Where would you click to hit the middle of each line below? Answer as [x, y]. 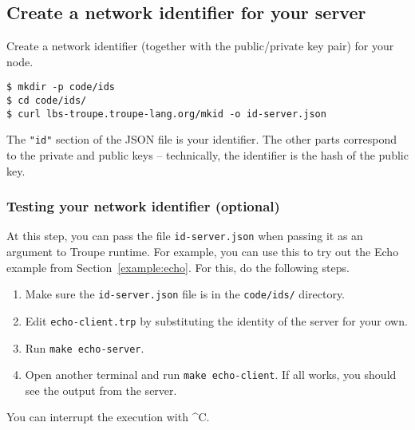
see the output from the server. [101, 390]
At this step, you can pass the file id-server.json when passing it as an [185, 236]
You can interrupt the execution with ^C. [108, 417]
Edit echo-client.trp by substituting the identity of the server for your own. [216, 320]
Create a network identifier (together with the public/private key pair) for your [200, 46]
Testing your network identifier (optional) [143, 206]
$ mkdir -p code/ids [61, 87]
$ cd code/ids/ [47, 101]
